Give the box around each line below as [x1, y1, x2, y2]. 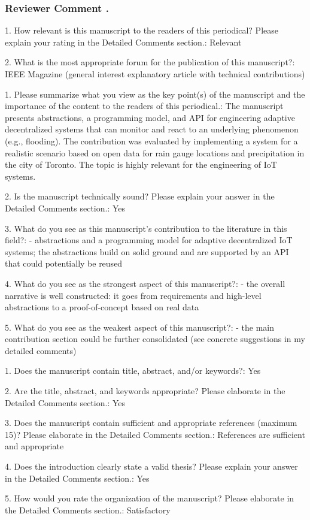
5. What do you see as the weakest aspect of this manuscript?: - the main [5, 321, 274, 333]
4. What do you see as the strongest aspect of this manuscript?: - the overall [5, 277, 285, 289]
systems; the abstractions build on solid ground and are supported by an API [5, 245, 289, 258]
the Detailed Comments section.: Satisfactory [5, 503, 171, 516]
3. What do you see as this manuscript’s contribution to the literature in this [5, 222, 287, 234]
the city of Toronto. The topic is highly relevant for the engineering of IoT [5, 158, 277, 171]
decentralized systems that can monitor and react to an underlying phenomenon [5, 123, 299, 135]
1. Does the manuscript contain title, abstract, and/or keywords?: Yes [5, 364, 261, 377]
